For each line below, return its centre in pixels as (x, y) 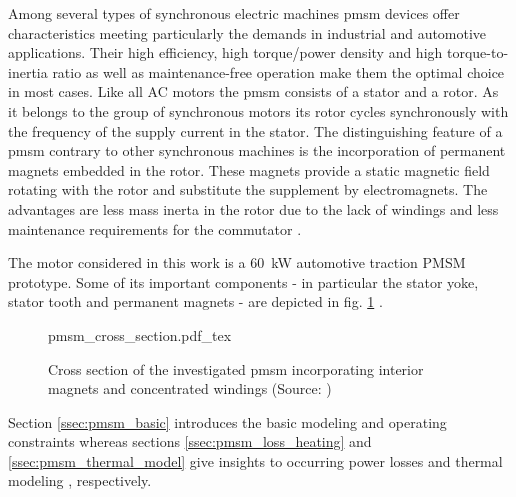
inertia (28, 71)
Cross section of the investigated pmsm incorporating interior (236, 368)
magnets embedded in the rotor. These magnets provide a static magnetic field (249, 169)
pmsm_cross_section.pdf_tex (140, 334)
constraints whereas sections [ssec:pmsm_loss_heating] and (190, 441)
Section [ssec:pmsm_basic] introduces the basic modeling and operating (227, 421)
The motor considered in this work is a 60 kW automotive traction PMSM (237, 262)
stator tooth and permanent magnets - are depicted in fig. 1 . (195, 301)
